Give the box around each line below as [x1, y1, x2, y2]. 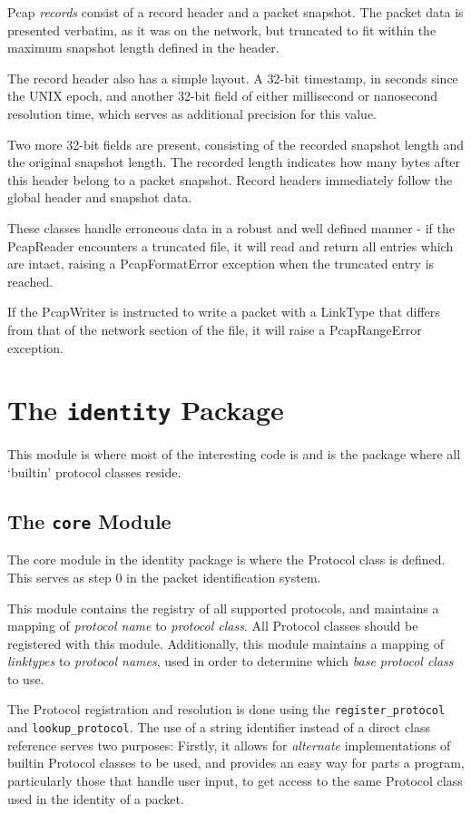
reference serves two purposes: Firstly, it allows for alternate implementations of [7, 735, 451, 754]
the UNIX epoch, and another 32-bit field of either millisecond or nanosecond [7, 86, 437, 105]
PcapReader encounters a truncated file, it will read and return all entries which [7, 236, 454, 255]
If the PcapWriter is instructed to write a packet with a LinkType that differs [7, 302, 440, 321]
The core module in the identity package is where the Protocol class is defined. [7, 550, 446, 569]
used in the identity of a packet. [7, 789, 184, 808]
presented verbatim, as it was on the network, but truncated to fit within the [7, 20, 437, 39]
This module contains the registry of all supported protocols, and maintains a [7, 598, 439, 617]
